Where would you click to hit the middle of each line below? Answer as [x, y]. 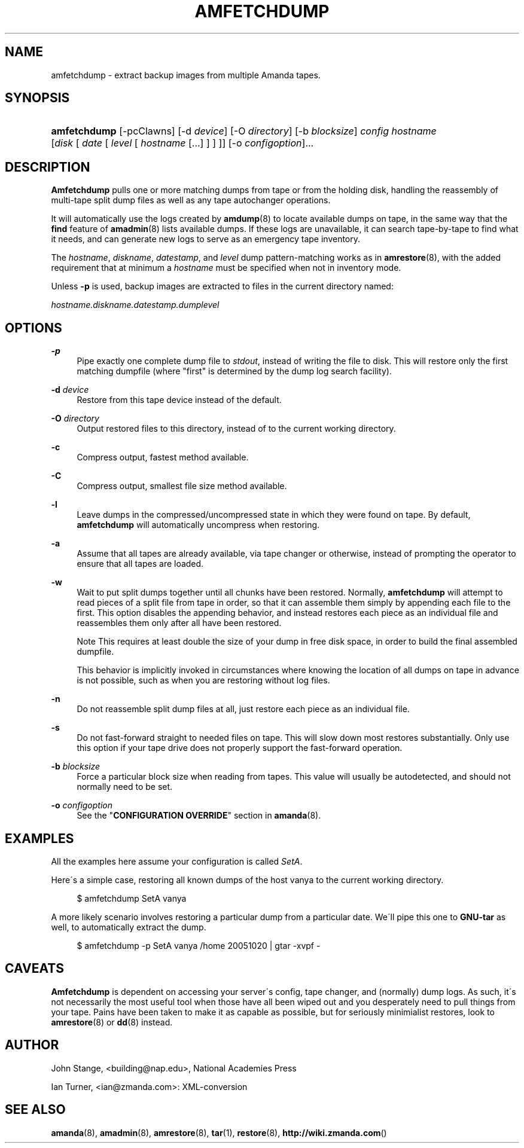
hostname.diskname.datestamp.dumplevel [135, 305]
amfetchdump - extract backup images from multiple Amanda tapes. [186, 75]
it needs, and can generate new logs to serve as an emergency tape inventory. [206, 239]
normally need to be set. [125, 787]
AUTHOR [32, 1045]
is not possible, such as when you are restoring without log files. [203, 680]
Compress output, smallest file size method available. [182, 486]
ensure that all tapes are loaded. [140, 564]
